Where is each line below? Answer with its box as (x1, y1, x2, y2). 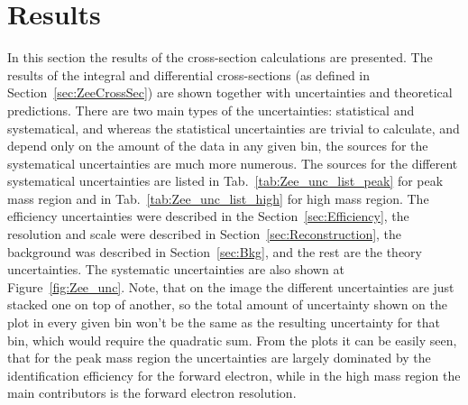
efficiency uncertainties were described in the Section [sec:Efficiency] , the (7, 207, 409, 226)
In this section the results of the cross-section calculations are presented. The (7, 48, 433, 67)
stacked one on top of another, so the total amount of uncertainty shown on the (7, 295, 447, 314)
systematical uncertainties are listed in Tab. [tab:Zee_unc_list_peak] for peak (7, 171, 444, 190)
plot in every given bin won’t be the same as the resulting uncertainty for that (7, 313, 440, 332)
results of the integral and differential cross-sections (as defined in (7, 65, 371, 84)
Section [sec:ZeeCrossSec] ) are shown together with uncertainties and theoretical (7, 83, 453, 102)
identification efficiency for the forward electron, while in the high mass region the (7, 365, 461, 384)
